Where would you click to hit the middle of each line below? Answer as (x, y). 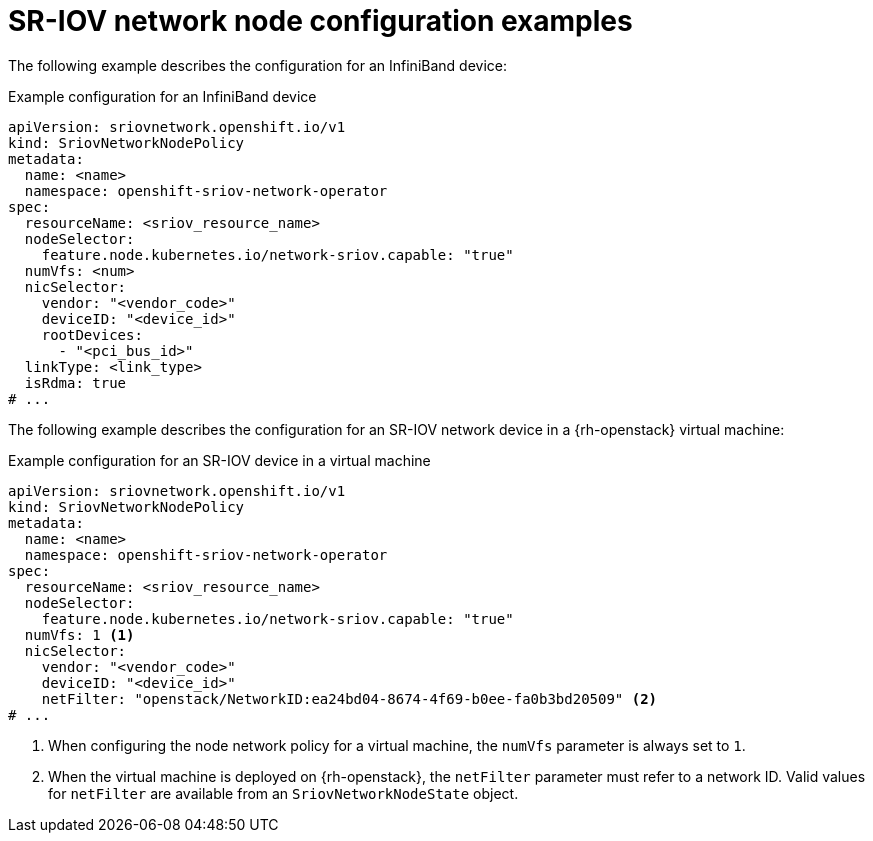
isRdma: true (75, 382)
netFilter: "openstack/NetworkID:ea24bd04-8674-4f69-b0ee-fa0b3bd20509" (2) (349, 698)
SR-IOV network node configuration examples (320, 21)
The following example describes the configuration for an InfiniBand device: (257, 65)
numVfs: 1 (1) (79, 634)
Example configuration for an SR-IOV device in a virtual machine (219, 460)
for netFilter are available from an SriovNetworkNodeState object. (283, 793)
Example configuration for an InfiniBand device (162, 96)
